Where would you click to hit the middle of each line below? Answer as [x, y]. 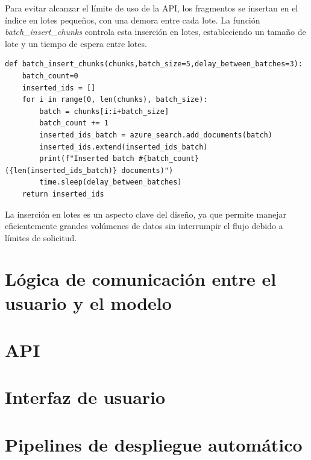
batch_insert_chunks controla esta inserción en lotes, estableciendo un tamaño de [155, 32]
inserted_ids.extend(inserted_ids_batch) [124, 147]
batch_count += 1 [74, 123]
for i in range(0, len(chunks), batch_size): [115, 100]
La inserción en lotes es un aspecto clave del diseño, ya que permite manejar [146, 214]
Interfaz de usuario [85, 397]
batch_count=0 [50, 76]
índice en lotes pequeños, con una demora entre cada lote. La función [133, 20]
